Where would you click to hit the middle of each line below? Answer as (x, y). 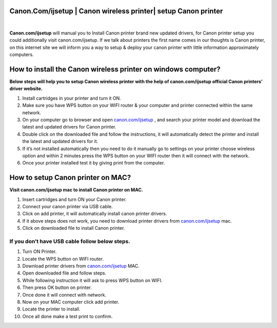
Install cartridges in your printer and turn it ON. (72, 98)
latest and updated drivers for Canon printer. (69, 127)
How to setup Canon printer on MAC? (70, 178)
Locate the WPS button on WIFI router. (63, 259)
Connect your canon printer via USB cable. (67, 206)
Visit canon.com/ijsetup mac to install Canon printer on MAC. (76, 190)
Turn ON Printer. (39, 251)
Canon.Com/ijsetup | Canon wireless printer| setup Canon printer (116, 11)
